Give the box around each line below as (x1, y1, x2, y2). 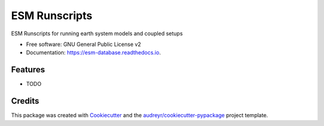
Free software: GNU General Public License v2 (26, 41, 141, 48)
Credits (11, 96, 40, 106)
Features (11, 64, 45, 75)
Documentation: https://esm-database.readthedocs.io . (26, 49, 161, 56)
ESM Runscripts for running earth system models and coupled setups (11, 30, 183, 37)
